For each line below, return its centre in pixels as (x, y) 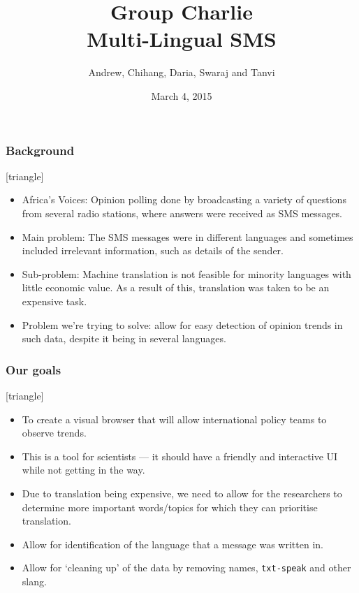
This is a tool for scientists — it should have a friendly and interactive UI (180, 456)
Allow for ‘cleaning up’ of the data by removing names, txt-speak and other (186, 568)
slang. (34, 581)
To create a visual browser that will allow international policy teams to (174, 419)
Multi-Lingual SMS (182, 39)
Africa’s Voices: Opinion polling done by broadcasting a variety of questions (184, 199)
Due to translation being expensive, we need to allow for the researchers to (182, 493)
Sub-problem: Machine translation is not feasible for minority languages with (186, 273)
